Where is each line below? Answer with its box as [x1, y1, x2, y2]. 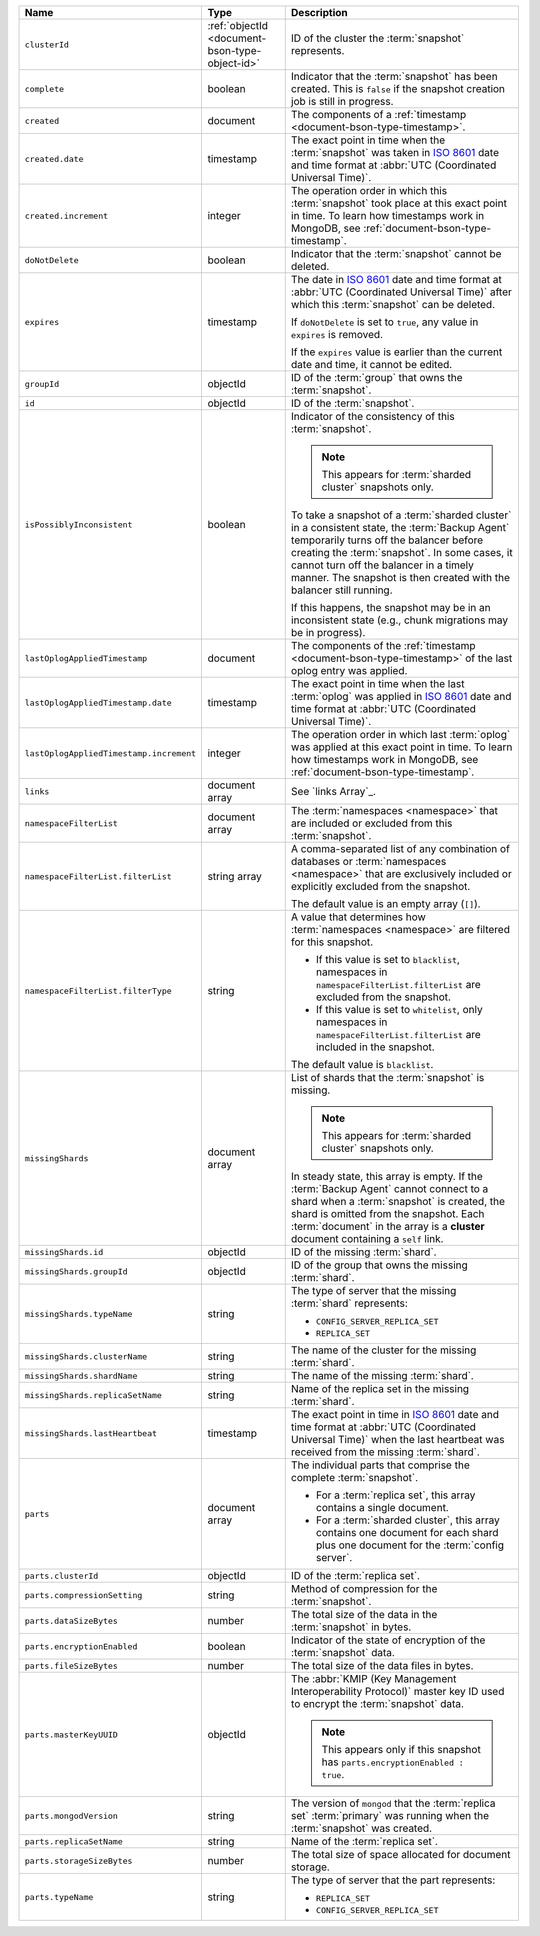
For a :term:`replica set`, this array [315, 1488, 476, 1502]
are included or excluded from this [290, 816, 453, 830]
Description [290, 6, 349, 19]
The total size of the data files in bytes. [290, 1659, 474, 1672]
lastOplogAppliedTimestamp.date [24, 697, 172, 708]
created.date [24, 153, 84, 164]
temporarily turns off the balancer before [290, 533, 484, 547]
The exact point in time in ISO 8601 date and [290, 1408, 500, 1421]
